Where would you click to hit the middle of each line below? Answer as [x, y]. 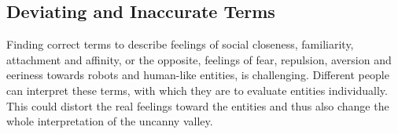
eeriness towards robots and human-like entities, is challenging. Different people [198, 75]
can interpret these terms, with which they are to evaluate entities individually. [197, 90]
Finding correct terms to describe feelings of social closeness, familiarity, [180, 44]
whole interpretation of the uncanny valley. [110, 121]
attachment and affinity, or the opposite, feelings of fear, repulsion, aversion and [199, 59]
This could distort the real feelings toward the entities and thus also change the [198, 105]
